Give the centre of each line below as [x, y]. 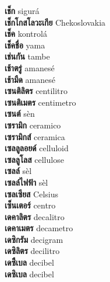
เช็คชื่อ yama [25, 45]
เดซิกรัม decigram [34, 239]
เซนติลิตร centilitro [36, 91]
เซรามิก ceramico [33, 125]
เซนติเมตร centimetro [40, 102]
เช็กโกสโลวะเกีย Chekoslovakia [55, 22]
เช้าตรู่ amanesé [30, 67]
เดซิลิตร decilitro [32, 251]
